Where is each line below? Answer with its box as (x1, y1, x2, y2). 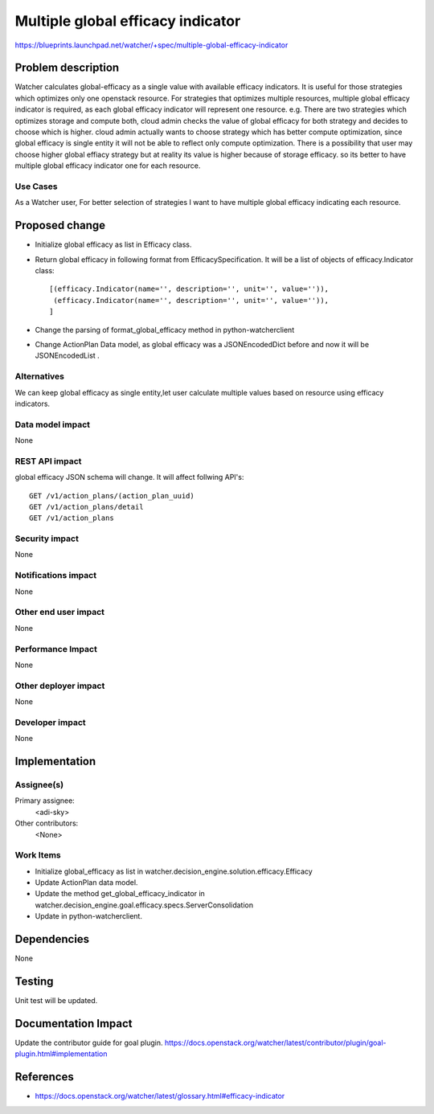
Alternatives (14, 371, 64, 382)
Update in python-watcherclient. (35, 911, 142, 921)
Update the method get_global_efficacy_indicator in (35, 889, 205, 899)
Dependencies (14, 932, 90, 946)
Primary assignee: (14, 796, 76, 805)
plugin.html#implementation (14, 1049, 108, 1059)
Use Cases (14, 181, 58, 192)
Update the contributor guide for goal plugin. (14, 1038, 163, 1047)
